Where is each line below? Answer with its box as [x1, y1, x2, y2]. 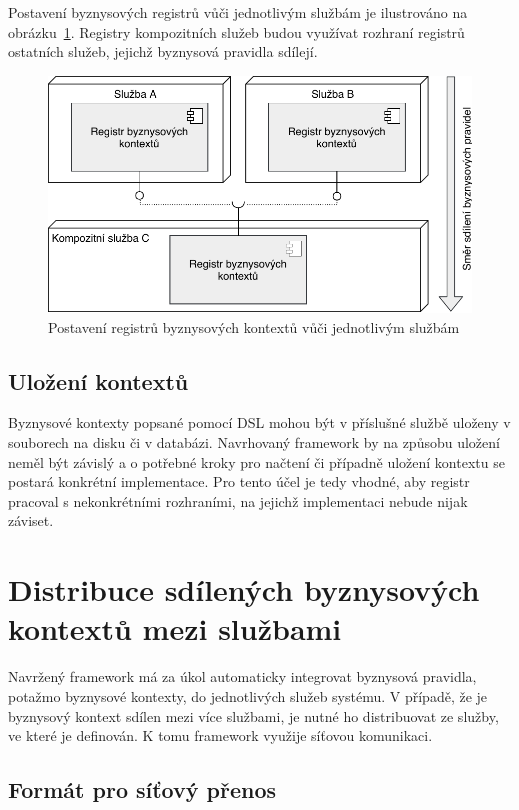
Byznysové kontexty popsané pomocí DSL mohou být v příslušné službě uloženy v [8, 412, 511, 433]
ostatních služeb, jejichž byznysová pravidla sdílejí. [8, 41, 318, 62]
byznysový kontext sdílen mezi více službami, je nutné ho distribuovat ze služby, [8, 705, 499, 726]
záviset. [8, 510, 54, 531]
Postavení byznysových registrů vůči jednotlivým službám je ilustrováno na [8, 2, 468, 22]
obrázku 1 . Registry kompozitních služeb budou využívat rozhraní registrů [8, 21, 465, 42]
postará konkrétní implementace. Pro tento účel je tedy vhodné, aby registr [8, 471, 470, 492]
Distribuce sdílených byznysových [8, 569, 480, 610]
